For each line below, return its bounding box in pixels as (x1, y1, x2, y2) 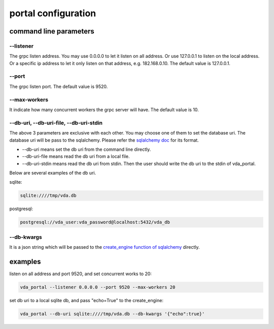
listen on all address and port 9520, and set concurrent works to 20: (9, 271, 152, 277)
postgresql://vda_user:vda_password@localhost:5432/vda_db (20, 219, 170, 225)
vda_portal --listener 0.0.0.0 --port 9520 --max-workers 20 (20, 284, 176, 290)
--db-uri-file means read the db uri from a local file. (22, 153, 130, 159)
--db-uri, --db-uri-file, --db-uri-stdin (9, 119, 102, 126)
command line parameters (9, 27, 95, 36)
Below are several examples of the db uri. (9, 170, 96, 176)
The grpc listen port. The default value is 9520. (9, 83, 108, 89)
